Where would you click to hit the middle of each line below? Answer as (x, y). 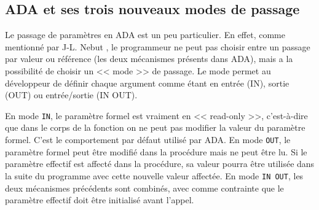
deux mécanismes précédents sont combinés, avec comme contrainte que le (144, 188)
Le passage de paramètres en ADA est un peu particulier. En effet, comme (145, 35)
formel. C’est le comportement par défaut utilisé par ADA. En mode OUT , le (148, 140)
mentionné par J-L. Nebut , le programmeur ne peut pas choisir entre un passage (158, 46)
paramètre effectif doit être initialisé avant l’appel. (100, 200)
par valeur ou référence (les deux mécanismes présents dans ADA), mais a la (149, 59)
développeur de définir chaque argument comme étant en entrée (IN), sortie (147, 83)
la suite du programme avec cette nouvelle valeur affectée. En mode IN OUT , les (154, 175)
